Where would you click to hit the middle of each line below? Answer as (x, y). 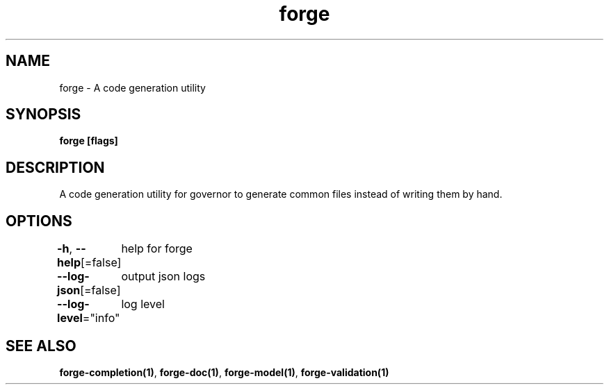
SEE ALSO (41, 346)
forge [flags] (89, 141)
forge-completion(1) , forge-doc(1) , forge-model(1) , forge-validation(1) (224, 372)
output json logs (163, 277)
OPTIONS (39, 221)
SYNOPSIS (43, 115)
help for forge (157, 249)
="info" (101, 318)
